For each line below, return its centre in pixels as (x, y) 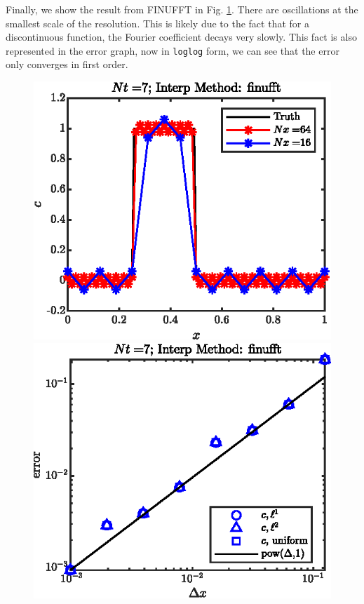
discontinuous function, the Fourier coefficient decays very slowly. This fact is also (181, 37)
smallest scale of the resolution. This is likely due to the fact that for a (157, 23)
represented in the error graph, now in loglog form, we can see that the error (173, 50)
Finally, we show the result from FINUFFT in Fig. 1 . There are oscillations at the (182, 9)
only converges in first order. (67, 64)
